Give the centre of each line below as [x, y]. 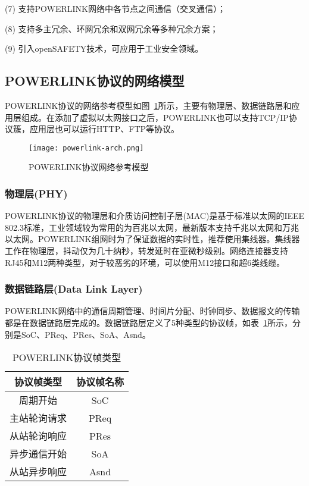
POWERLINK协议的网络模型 [95, 81]
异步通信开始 [38, 454]
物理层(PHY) [36, 193]
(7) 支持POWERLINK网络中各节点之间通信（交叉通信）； [116, 8]
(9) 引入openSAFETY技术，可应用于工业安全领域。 [104, 48]
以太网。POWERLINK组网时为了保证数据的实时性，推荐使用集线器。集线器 [152, 239]
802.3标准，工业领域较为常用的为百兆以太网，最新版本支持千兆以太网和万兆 [152, 227]
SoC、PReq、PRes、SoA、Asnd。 [86, 334]
